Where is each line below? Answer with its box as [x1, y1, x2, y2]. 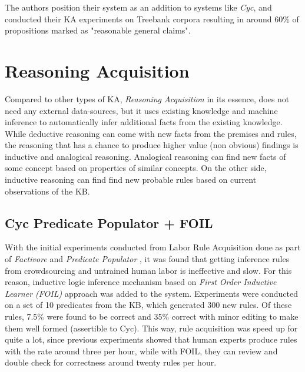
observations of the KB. [5, 185, 90, 197]
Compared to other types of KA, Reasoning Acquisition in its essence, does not [5, 92, 290, 105]
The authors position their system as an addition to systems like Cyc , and [5, 1, 272, 13]
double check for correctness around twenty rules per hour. [5, 356, 217, 368]
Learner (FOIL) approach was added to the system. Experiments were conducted [5, 287, 298, 299]
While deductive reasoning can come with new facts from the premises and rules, [5, 127, 297, 139]
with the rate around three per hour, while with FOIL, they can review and [5, 344, 278, 357]
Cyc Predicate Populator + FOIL [5, 213, 213, 232]
